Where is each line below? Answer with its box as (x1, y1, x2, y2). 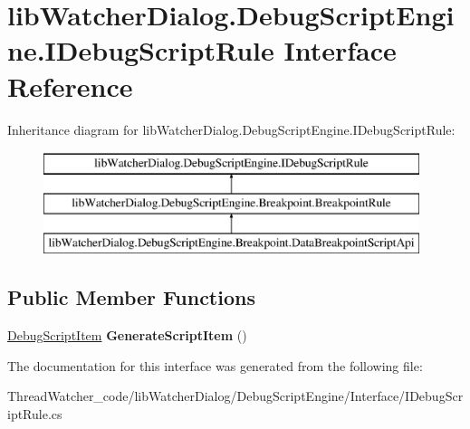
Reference (7, 67, 133, 104)
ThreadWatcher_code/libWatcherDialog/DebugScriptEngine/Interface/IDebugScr (7, 386, 464, 405)
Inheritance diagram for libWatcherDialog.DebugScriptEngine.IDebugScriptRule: (7, 119, 456, 138)
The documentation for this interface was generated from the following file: (7, 356, 423, 375)
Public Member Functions (7, 283, 255, 311)
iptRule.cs (7, 405, 62, 424)
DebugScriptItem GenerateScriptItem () (7, 326, 247, 345)
